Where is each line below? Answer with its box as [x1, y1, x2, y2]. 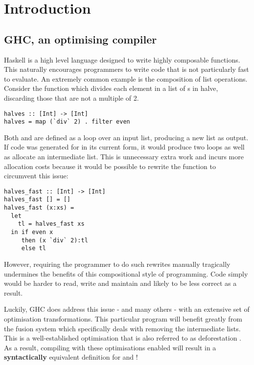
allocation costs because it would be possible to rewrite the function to [4, 161, 216, 171]
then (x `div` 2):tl [21, 236, 88, 244]
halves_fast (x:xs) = [4, 204, 74, 212]
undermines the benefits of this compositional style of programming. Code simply [4, 268, 248, 279]
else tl [21, 245, 46, 252]
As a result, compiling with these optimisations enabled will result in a [4, 342, 216, 352]
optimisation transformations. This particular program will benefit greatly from [4, 314, 242, 324]
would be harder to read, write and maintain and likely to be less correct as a [4, 278, 237, 288]
